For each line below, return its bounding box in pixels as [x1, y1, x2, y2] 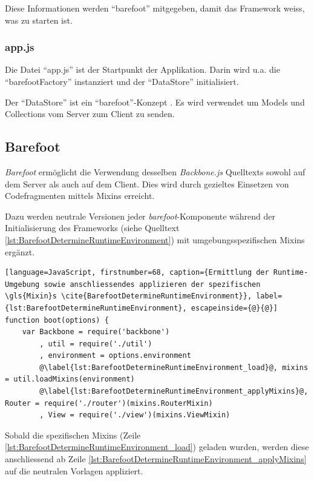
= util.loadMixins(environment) [5, 375, 135, 384]
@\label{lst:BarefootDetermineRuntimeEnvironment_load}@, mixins [39, 363, 309, 372]
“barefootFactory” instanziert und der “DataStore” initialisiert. [5, 75, 239, 87]
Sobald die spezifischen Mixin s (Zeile [5, 428, 141, 441]
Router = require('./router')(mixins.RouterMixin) [5, 399, 213, 408]
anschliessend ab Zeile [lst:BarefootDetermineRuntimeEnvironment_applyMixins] [5, 452, 307, 465]
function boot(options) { [5, 315, 109, 325]
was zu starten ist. [5, 13, 73, 26]
